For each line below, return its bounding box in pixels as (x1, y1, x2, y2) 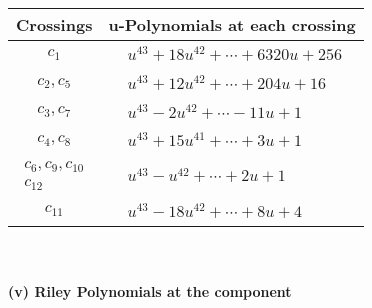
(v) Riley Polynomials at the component (8, 281, 292, 302)
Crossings (16, 13, 93, 36)
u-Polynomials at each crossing (108, 13, 356, 36)
